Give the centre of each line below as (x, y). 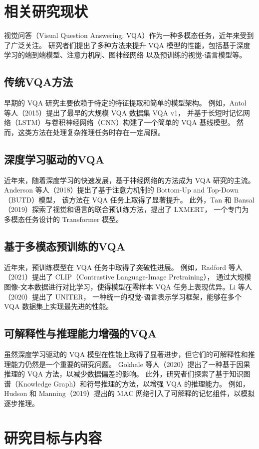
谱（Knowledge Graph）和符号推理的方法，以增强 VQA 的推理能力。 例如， (127, 383)
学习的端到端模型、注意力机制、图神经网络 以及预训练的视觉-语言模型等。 (125, 55)
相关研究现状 (46, 11)
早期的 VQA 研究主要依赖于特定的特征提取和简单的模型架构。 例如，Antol (125, 103)
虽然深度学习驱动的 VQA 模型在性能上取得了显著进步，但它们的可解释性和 (126, 354)
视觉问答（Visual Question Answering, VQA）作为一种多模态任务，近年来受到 (129, 35)
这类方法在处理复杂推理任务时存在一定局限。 (91, 132)
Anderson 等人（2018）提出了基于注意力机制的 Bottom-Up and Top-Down (122, 190)
